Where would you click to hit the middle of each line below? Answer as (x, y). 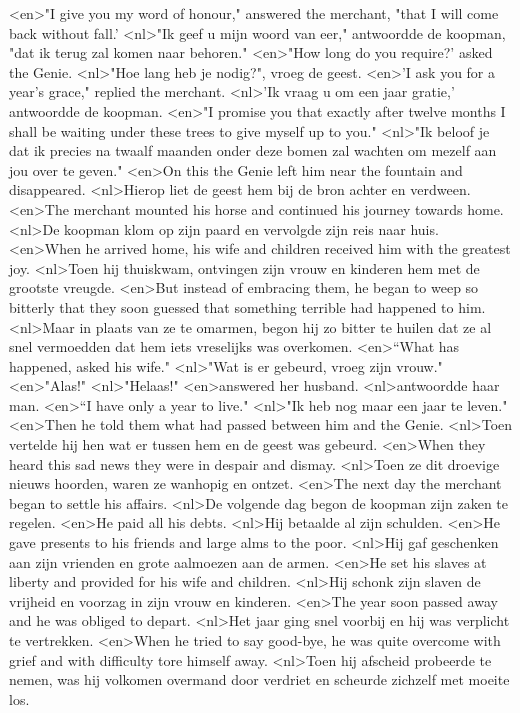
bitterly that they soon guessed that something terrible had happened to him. (247, 306)
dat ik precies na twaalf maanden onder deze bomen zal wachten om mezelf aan (253, 150)
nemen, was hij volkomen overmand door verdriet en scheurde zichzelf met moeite (259, 679)
